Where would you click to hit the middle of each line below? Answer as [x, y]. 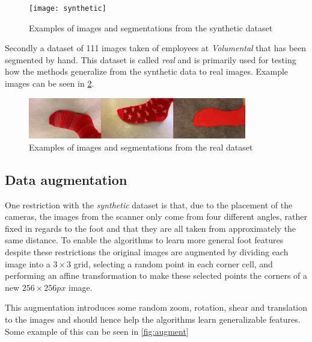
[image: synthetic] [68, 8]
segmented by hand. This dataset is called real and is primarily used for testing [151, 59]
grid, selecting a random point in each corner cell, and [173, 263]
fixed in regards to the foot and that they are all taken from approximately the [151, 228]
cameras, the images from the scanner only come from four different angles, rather [156, 216]
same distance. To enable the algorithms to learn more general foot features [144, 240]
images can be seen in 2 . [50, 83]
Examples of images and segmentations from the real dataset [141, 147]
